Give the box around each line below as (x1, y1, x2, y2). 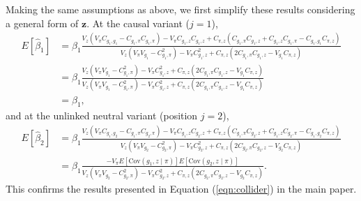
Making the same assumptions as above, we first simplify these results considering (6, 2, 355, 16)
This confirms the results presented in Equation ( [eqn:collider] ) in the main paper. (6, 181, 357, 196)
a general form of (6, 15, 79, 30)
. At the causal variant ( (86, 15, 190, 30)
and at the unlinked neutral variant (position (6, 108, 198, 123)
